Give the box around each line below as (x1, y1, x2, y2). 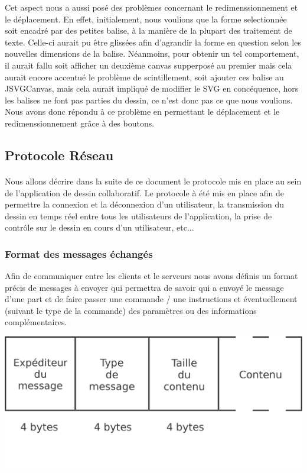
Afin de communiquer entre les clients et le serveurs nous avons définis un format (5, 270, 298, 282)
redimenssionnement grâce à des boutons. (5, 116, 155, 129)
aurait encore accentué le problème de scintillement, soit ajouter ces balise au (5, 70, 284, 83)
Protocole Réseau (5, 145, 114, 164)
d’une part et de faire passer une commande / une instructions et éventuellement (5, 293, 298, 305)
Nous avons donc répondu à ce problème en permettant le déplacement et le (5, 105, 280, 118)
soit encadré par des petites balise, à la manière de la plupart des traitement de (5, 24, 292, 37)
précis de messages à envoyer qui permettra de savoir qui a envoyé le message (5, 281, 284, 293)
